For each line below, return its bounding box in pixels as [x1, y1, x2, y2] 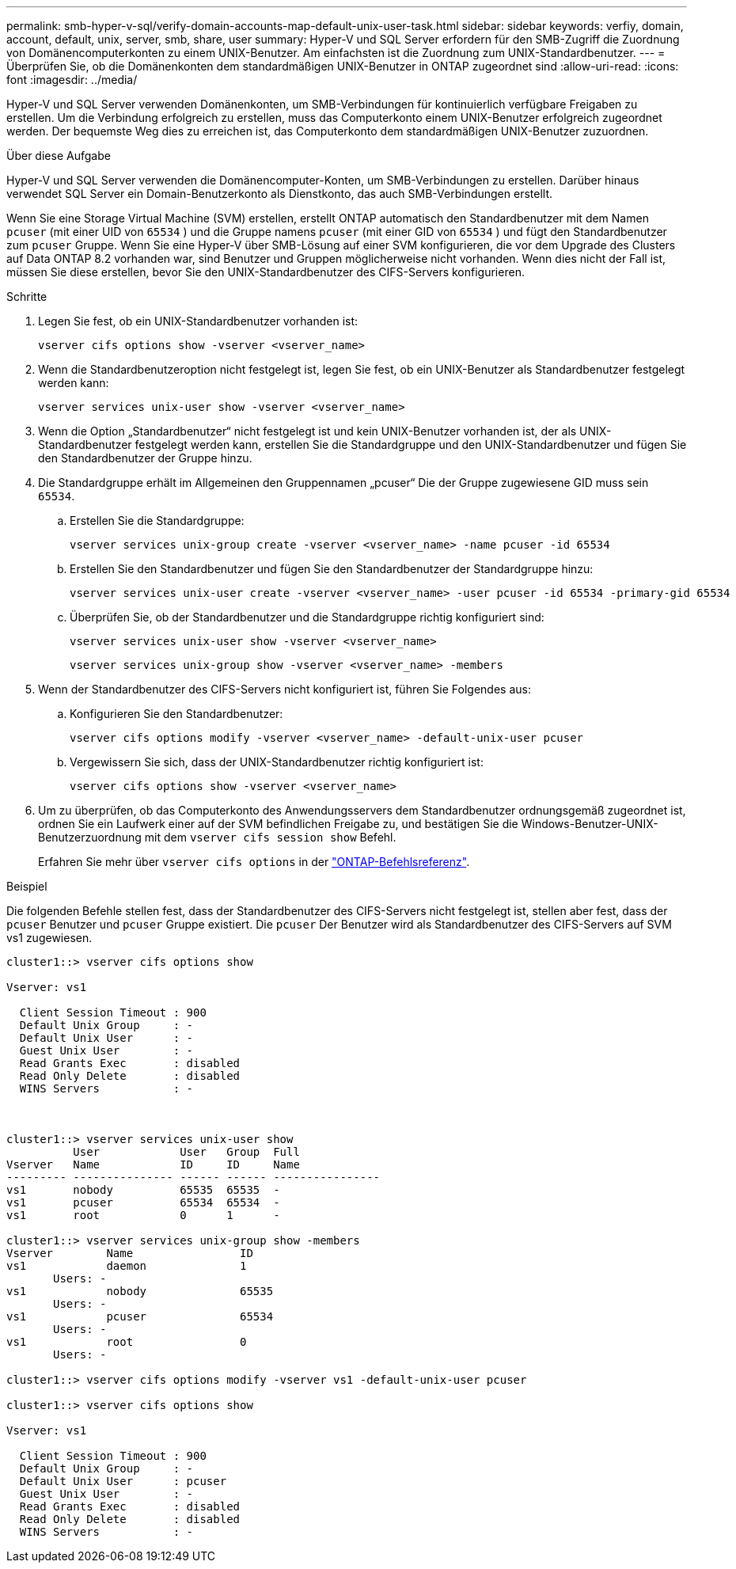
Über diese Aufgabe [6, 149, 111, 162]
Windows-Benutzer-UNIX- [521, 817, 658, 830]
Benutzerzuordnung [38, 830, 142, 844]
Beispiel [6, 879, 47, 893]
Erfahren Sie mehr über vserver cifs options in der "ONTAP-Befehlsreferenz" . [38, 855, 470, 868]
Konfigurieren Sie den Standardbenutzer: [70, 707, 283, 720]
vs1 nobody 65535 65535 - [6, 1183, 280, 1196]
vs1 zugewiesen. [6, 931, 93, 944]
